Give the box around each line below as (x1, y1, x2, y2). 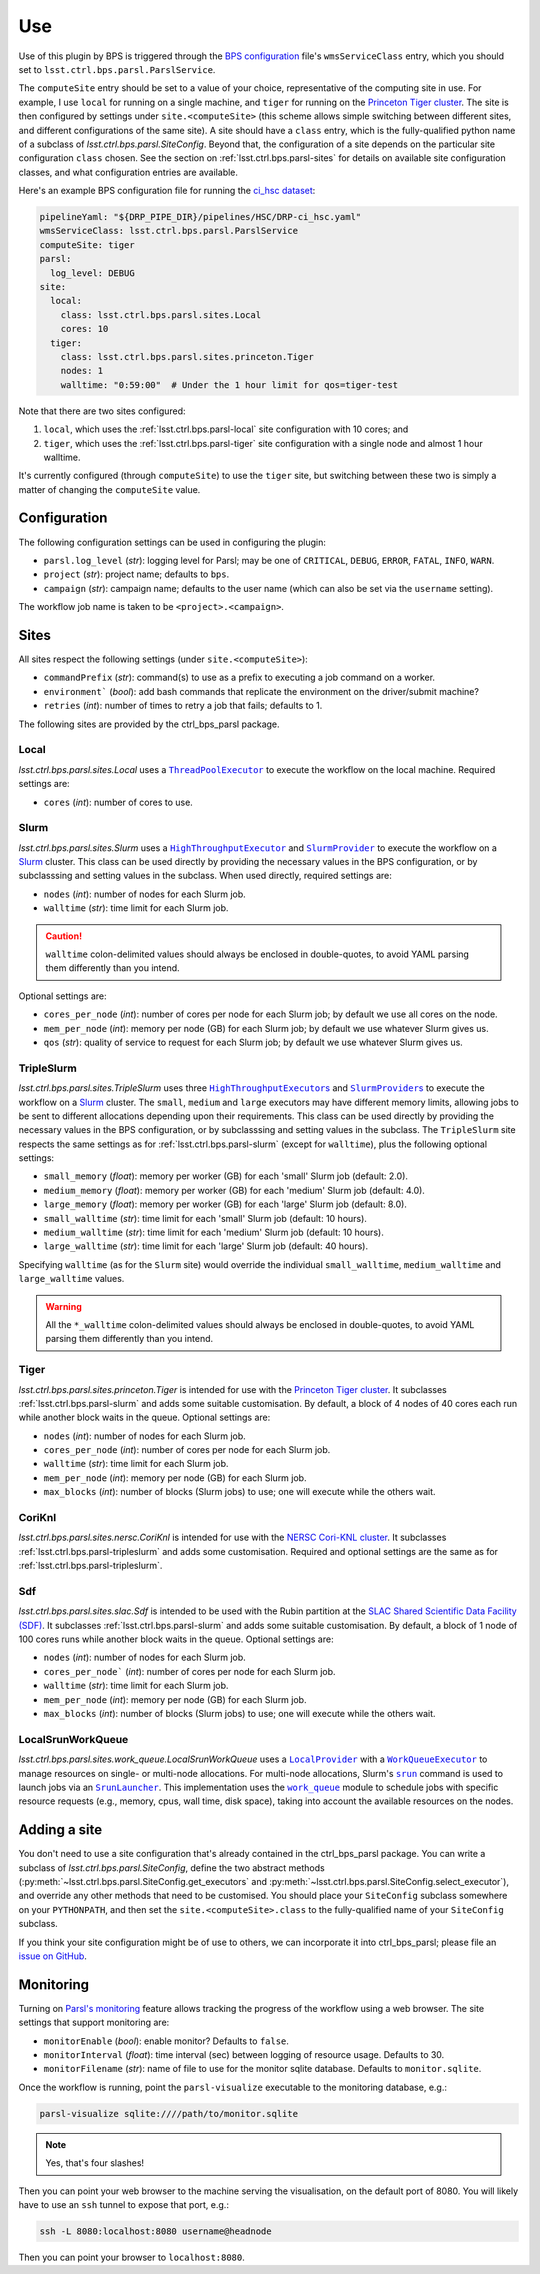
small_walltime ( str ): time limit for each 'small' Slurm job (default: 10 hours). (43, 1212, 367, 1224)
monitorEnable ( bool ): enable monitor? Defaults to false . (43, 2035, 290, 2047)
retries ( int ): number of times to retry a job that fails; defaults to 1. (43, 700, 323, 712)
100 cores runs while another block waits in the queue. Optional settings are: (18, 1633, 334, 1645)
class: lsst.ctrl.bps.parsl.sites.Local (60, 309, 262, 320)
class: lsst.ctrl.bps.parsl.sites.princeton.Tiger (60, 351, 314, 362)
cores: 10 (60, 323, 109, 335)
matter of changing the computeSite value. (18, 483, 201, 495)
